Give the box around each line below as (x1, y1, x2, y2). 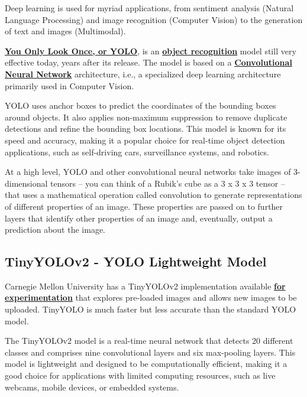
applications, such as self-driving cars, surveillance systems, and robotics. (5, 145, 269, 158)
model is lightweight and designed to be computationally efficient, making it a (5, 357, 287, 370)
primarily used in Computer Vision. (5, 79, 134, 92)
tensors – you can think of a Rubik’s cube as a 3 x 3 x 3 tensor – (50, 177, 285, 189)
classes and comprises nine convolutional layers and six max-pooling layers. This (5, 346, 296, 358)
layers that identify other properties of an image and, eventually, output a (5, 211, 273, 224)
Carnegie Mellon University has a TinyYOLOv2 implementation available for (5, 279, 286, 292)
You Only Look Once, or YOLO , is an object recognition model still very (5, 44, 296, 57)
